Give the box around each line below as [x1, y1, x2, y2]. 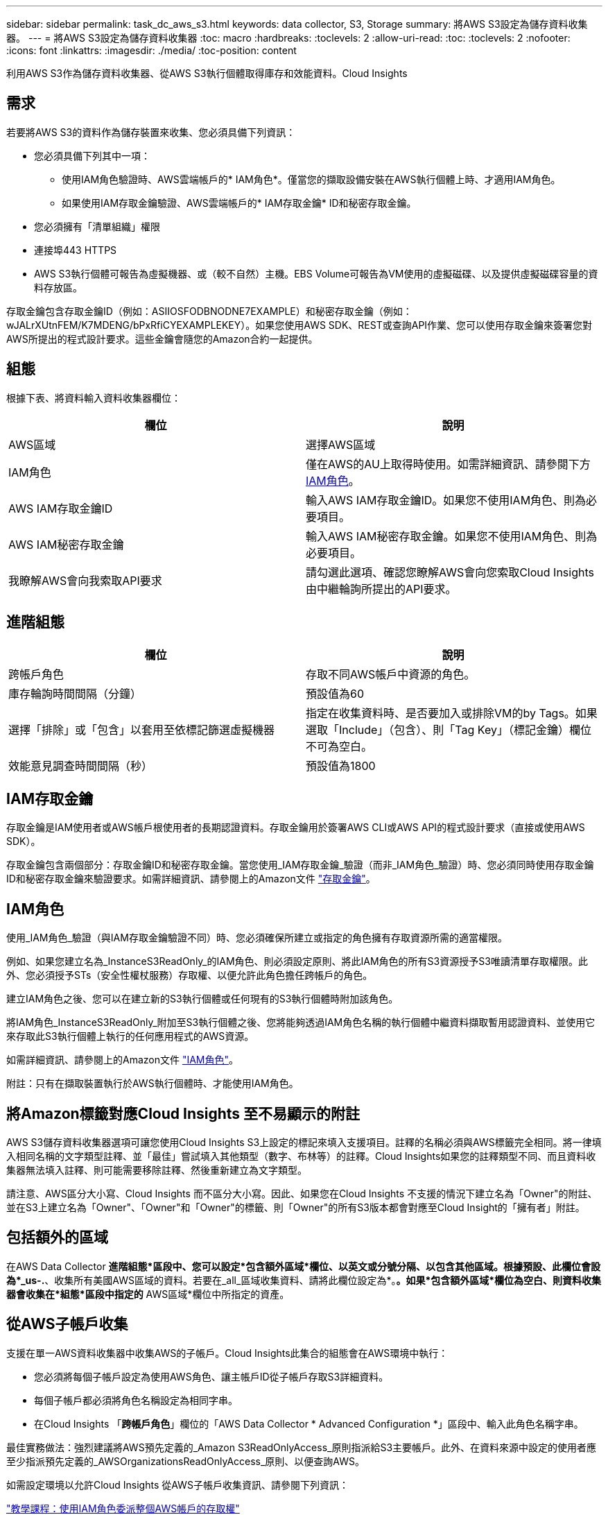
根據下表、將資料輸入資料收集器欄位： [6, 391, 181, 404]
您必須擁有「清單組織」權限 [34, 220, 160, 232]
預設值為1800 [306, 758, 376, 773]
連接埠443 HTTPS [34, 243, 117, 256]
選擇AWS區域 [306, 437, 376, 452]
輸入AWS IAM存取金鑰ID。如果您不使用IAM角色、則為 [306, 493, 587, 507]
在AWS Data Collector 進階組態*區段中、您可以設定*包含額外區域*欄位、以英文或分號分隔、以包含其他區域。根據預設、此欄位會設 [6, 1260, 601, 1272]
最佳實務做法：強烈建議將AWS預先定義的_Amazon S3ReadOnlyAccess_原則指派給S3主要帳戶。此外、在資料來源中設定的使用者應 [6, 1441, 597, 1453]
